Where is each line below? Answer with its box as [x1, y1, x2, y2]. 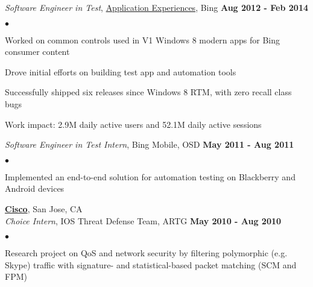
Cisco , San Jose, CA [5, 202, 83, 215]
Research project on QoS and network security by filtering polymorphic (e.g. [5, 247, 288, 259]
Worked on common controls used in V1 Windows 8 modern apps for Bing [5, 33, 280, 46]
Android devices [5, 182, 65, 195]
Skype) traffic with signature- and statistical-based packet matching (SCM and [5, 258, 297, 271]
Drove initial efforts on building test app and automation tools [5, 65, 236, 78]
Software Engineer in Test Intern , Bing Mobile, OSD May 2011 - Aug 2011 [5, 138, 294, 151]
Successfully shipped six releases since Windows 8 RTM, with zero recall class [5, 86, 292, 98]
